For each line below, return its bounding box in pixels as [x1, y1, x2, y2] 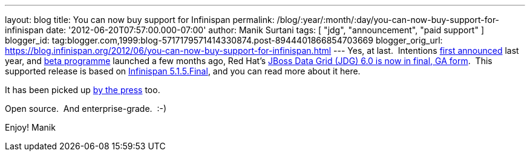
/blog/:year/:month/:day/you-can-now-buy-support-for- [276, 15, 500, 25]
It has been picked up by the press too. [5, 85, 160, 95]
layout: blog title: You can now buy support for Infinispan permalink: [5, 15, 275, 25]
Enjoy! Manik [5, 122, 56, 132]
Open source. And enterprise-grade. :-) [5, 103, 167, 114]
